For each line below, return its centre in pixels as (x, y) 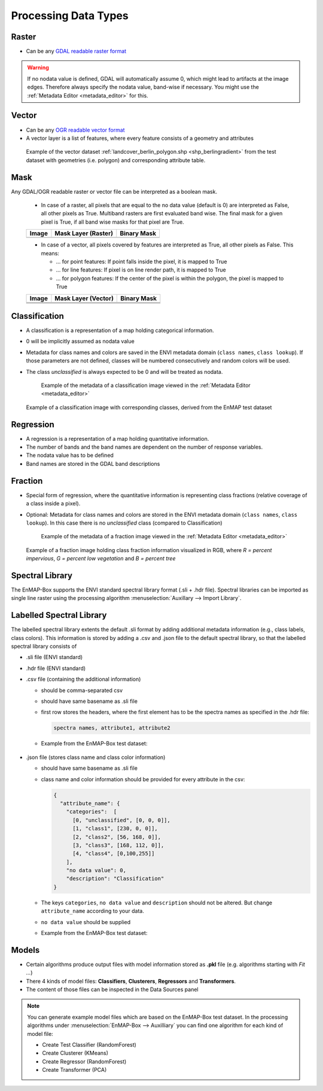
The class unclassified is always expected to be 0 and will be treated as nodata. (124, 371)
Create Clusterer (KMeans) (75, 1053)
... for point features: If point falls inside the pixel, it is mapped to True (141, 261)
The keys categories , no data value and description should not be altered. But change (156, 903)
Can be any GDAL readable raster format (76, 51)
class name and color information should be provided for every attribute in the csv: (143, 779)
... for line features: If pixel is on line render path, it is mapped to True (141, 270)
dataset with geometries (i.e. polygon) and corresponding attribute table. (116, 160)
